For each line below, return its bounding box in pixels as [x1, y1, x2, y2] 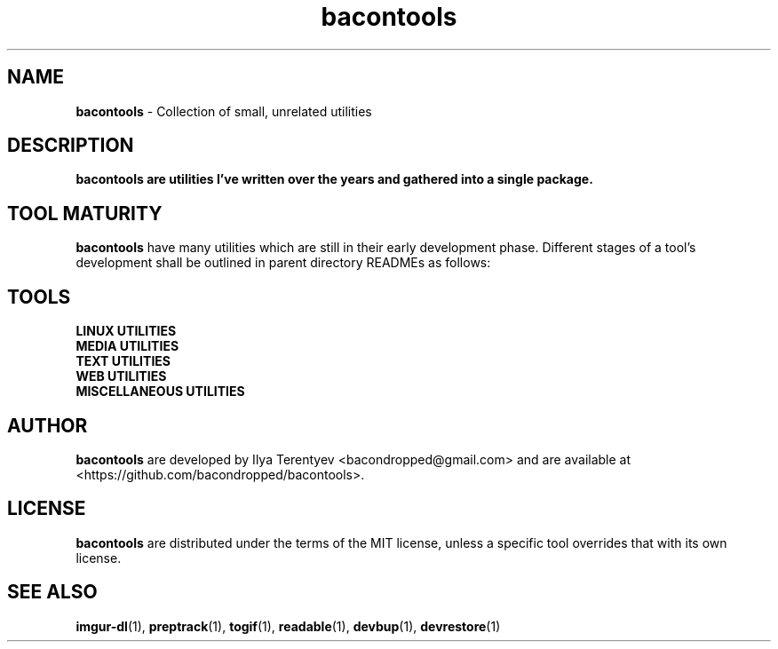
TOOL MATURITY [7, 202, 163, 225]
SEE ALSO [7, 581, 98, 604]
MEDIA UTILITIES [75, 338, 179, 354]
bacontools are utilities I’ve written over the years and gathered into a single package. [75, 171, 593, 187]
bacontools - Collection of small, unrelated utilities [75, 103, 372, 119]
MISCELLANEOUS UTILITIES [75, 384, 245, 400]
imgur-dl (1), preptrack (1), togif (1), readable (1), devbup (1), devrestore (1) [75, 618, 501, 634]
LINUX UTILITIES [75, 323, 177, 339]
